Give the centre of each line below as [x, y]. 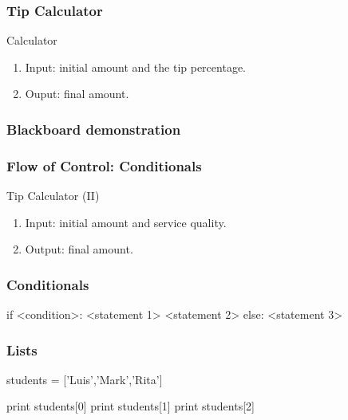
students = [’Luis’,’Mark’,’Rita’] [85, 379]
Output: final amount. [79, 249]
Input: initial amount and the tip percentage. [135, 67]
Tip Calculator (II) [53, 196]
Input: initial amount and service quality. [126, 222]
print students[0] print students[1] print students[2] [130, 406]
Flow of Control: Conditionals [104, 165]
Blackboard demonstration [94, 129]
